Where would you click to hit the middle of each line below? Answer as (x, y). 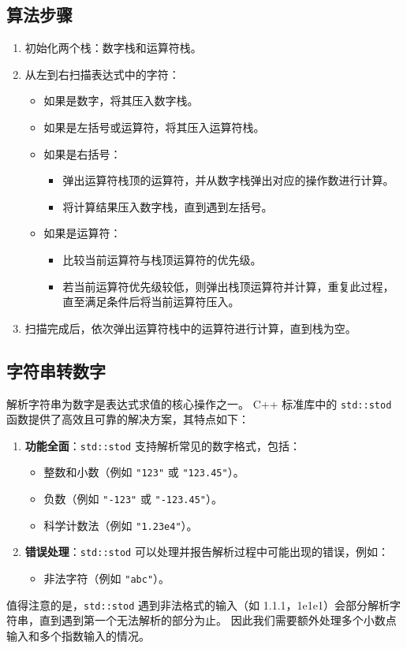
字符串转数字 (56, 370)
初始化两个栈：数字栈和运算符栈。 (113, 48)
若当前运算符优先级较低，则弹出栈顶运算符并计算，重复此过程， (228, 286)
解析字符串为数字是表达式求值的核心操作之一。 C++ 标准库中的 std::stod (199, 403)
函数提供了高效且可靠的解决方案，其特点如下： (128, 419)
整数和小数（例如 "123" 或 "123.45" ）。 (144, 472)
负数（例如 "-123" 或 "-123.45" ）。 (133, 499)
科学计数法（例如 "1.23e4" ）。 (121, 525)
